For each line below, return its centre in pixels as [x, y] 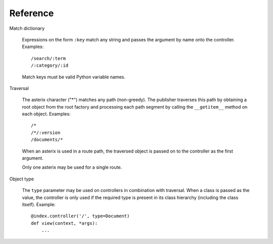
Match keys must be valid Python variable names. [74, 77]
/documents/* [47, 140]
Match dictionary [27, 28]
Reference [32, 13]
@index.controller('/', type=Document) [80, 216]
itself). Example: [39, 204]
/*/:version [46, 132]
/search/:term [48, 58]
